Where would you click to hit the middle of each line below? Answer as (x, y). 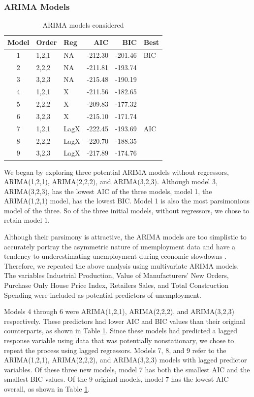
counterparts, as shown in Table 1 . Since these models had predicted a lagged (121, 331)
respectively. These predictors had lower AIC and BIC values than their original (125, 321)
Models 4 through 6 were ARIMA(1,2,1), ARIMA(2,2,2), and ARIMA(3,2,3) (119, 311)
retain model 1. (27, 220)
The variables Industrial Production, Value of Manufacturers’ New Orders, (116, 275)
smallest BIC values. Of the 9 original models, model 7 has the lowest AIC (116, 379)
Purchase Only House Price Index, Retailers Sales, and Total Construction (116, 285)
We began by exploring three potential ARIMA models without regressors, (116, 172)
